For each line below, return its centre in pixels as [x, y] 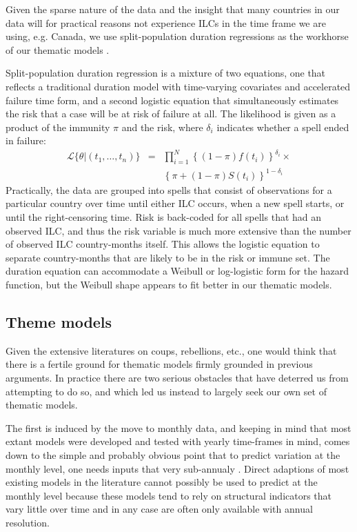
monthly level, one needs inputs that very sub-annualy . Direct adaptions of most [177, 468]
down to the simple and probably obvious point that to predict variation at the [173, 454]
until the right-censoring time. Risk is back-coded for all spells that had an [164, 216]
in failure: [26, 140]
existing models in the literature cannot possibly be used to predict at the [162, 482]
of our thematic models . [58, 49]
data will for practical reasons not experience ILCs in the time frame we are [166, 22]
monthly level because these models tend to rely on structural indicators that [169, 495]
